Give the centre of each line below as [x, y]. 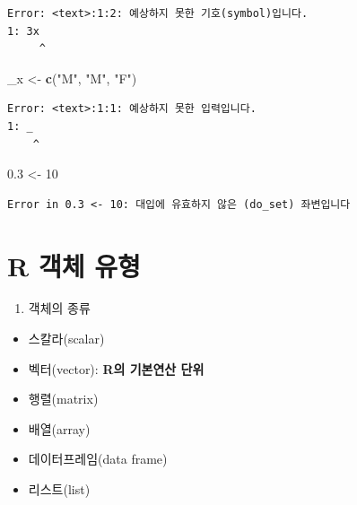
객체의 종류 [59, 308]
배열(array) [59, 428]
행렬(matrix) [63, 399]
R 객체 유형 [74, 265]
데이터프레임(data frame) [98, 459]
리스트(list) [59, 489]
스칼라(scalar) [66, 339]
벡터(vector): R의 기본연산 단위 [116, 368]
